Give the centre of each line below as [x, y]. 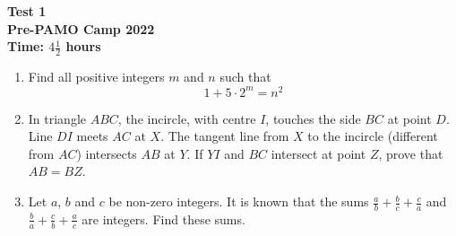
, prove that [411, 153]
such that [245, 77]
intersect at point [318, 153]
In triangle [57, 118]
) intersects [107, 153]
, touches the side [313, 118]
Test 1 [27, 11]
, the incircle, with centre [187, 118]
